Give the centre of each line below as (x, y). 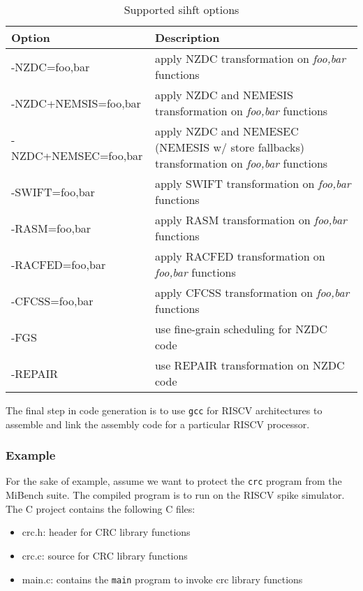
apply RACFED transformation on (240, 256)
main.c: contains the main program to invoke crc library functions (162, 579)
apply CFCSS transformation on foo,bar (252, 292)
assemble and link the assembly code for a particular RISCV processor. (158, 424)
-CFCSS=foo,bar (52, 300)
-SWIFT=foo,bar (53, 191)
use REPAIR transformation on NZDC (250, 365)
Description (187, 37)
